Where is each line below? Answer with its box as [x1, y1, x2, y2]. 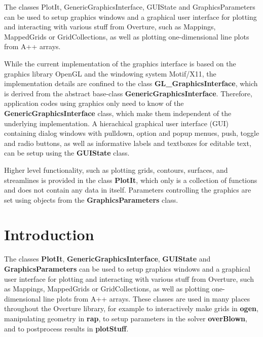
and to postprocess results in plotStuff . [4, 323, 129, 333]
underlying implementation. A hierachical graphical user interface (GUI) [4, 118, 229, 128]
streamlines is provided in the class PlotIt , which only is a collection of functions [4, 174, 257, 185]
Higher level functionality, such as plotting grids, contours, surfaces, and [4, 164, 228, 175]
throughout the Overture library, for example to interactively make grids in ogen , [4, 303, 258, 314]
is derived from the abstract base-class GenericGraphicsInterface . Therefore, [4, 88, 252, 98]
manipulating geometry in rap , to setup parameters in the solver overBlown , [4, 313, 247, 323]
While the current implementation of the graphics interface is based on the [4, 58, 236, 68]
